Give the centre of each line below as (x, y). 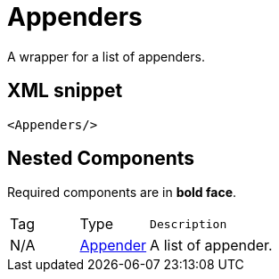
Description (189, 224)
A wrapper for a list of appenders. (106, 56)
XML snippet (65, 91)
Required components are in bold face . (122, 193)
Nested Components (101, 159)
